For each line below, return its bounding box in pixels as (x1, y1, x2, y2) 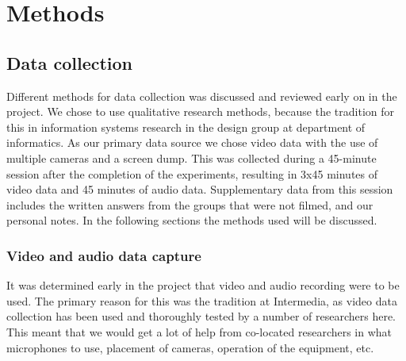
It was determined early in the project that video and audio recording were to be (6, 277, 400, 294)
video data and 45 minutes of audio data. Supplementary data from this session (6, 181, 393, 198)
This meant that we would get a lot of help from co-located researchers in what (6, 323, 393, 340)
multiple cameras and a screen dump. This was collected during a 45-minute (6, 149, 377, 166)
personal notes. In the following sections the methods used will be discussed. (6, 212, 377, 229)
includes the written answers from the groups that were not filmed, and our (6, 196, 373, 213)
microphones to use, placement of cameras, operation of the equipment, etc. (6, 339, 374, 355)
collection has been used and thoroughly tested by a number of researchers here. (6, 308, 396, 325)
